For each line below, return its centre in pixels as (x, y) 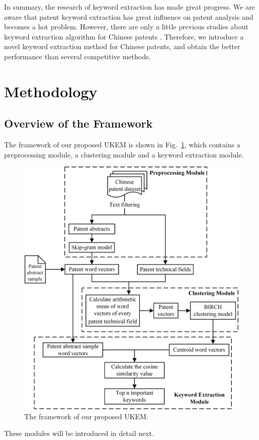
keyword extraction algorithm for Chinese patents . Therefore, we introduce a (124, 36)
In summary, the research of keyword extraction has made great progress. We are (129, 7)
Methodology (51, 91)
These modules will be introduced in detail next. (79, 433)
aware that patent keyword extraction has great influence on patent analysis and (129, 16)
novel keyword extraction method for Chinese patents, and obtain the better (122, 46)
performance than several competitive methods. (77, 56)
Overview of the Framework (79, 123)
